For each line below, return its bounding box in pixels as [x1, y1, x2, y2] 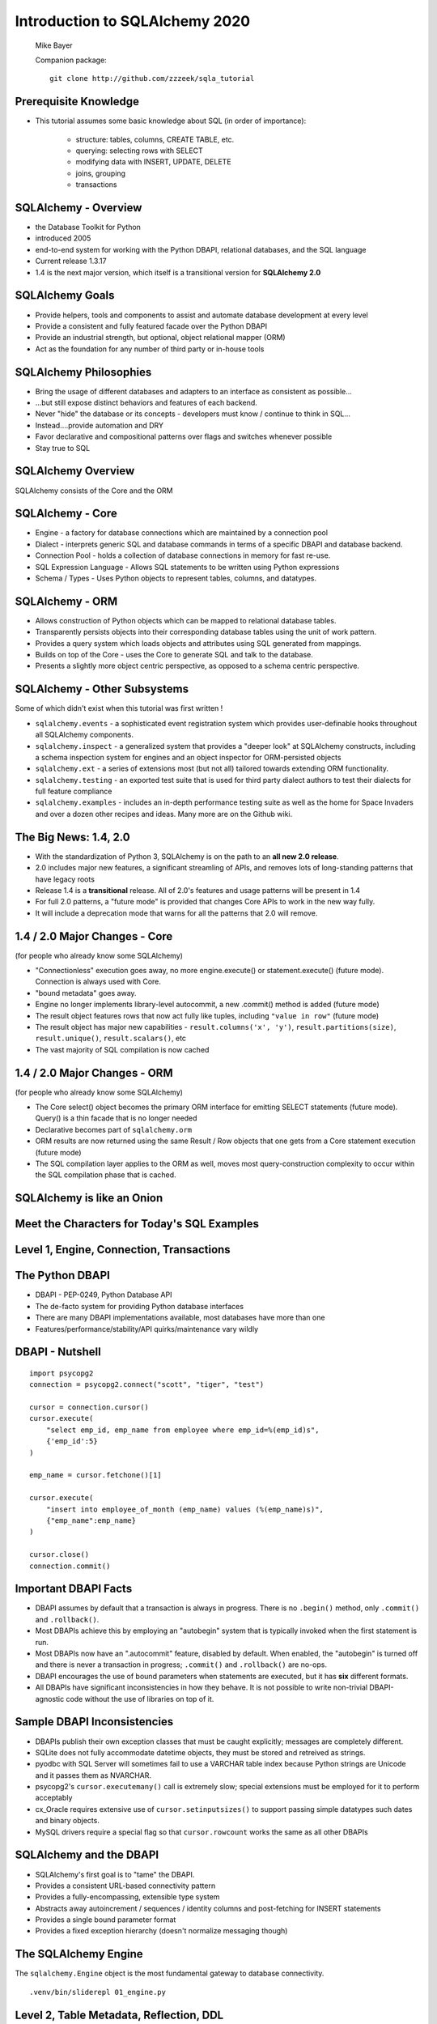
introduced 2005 [35, 233, 91, 243]
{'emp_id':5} [45, 1437, 98, 1446]
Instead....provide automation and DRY [35, 420, 163, 430]
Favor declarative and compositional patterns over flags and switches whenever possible [35, 432, 333, 441]
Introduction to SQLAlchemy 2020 [15, 12, 251, 30]
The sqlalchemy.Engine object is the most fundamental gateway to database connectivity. [15, 1968, 325, 1979]
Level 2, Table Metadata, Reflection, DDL [15, 2008, 224, 2022]
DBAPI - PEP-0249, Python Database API [35, 1290, 172, 1299]
